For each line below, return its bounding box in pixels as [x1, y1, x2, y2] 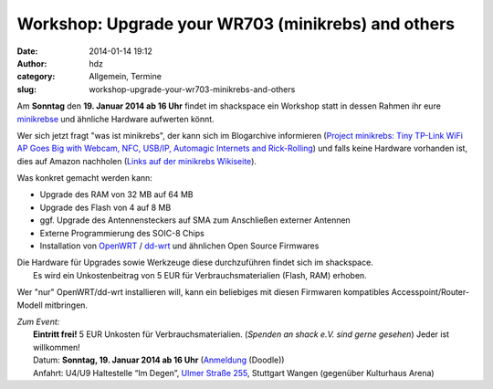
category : [16, 71, 56, 82]
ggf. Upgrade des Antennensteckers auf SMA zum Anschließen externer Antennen [39, 215, 351, 226]
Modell [16, 300, 43, 310]
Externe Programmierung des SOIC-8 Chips [39, 227, 205, 238]
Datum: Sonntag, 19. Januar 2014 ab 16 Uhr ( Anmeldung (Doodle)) [33, 354, 285, 365]
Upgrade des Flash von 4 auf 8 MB [39, 202, 172, 213]
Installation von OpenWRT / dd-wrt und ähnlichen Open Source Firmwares [39, 240, 320, 251]
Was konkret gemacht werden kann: [16, 173, 152, 184]
